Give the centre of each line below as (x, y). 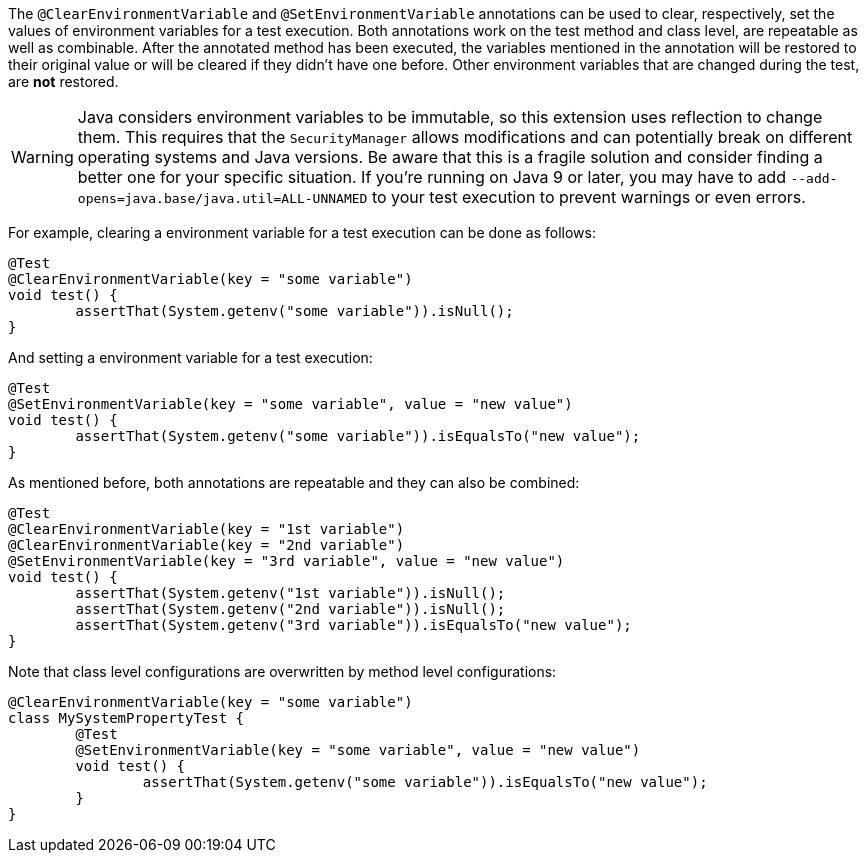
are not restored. (63, 81)
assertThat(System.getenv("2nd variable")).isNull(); (290, 609)
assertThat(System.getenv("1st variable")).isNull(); (290, 593)
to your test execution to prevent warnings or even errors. (588, 197)
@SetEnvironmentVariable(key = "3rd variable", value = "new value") (286, 561)
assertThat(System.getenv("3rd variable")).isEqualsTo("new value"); (353, 625)
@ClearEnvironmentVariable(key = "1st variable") (206, 529)
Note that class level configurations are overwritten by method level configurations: (282, 671)
